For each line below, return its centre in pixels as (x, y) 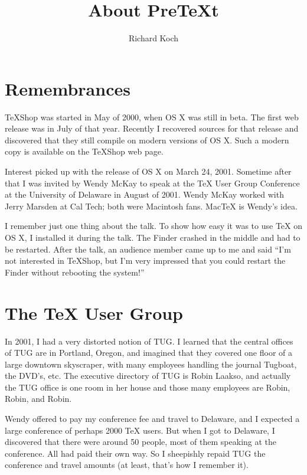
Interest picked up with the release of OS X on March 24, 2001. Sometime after (148, 171)
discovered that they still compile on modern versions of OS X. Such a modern (147, 140)
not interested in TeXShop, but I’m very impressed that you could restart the (145, 261)
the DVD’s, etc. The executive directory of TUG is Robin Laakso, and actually (148, 376)
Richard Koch (153, 38)
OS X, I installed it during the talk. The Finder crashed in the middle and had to (153, 237)
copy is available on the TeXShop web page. (84, 151)
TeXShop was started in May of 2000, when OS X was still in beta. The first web (152, 117)
